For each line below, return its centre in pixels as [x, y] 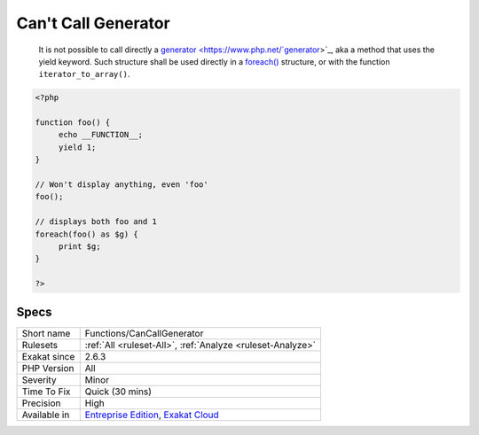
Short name [46, 333]
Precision [41, 403]
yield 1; [77, 147]
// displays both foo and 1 [96, 222]
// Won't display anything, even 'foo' [122, 185]
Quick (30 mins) [118, 392]
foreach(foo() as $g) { [87, 234]
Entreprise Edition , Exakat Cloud [152, 415]
